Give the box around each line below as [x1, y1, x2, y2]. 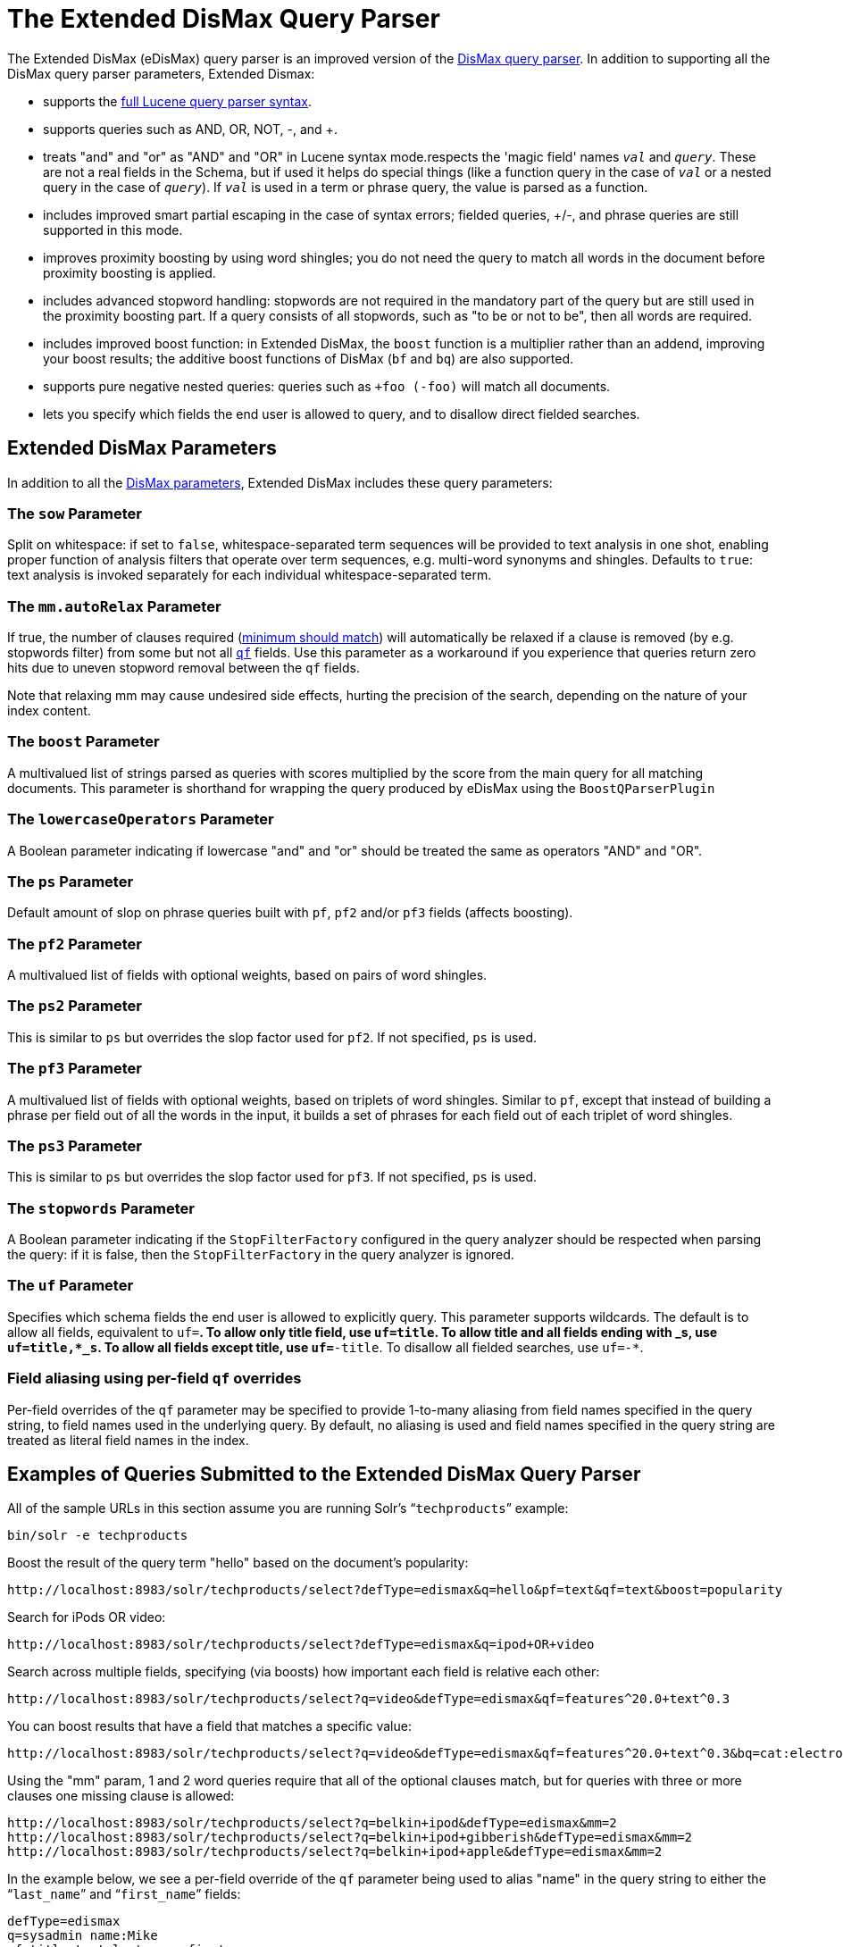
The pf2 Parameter [7, 934, 142, 953]
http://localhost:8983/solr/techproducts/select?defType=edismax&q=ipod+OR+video [7, 1637, 595, 1652]
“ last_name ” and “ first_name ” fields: [7, 1886, 241, 1902]
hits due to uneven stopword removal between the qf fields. [7, 660, 360, 676]
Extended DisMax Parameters [7, 437, 277, 460]
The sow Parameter [7, 504, 142, 522]
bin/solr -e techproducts [7, 1528, 188, 1543]
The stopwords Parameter [7, 1199, 196, 1217]
